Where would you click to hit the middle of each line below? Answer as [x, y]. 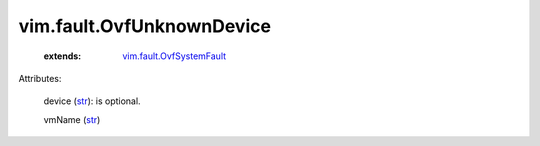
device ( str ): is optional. [92, 101]
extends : [62, 56]
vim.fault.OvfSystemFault [174, 56]
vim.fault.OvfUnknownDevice [145, 26]
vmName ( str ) [72, 119]
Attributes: [40, 78]
